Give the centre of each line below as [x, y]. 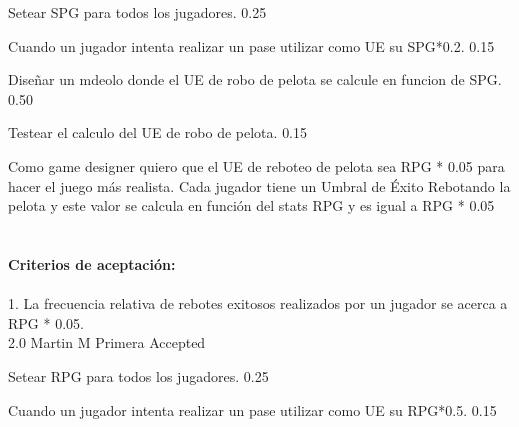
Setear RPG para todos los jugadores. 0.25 [138, 375]
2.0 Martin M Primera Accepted [107, 342]
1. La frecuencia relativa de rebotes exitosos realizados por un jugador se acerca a [258, 303]
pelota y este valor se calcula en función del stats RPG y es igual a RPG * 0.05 [251, 205]
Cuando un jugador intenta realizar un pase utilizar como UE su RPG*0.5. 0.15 [252, 409]
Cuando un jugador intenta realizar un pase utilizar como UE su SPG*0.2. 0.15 [251, 45]
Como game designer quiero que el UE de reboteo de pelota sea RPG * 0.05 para [256, 165]
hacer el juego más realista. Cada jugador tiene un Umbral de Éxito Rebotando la [259, 185]
